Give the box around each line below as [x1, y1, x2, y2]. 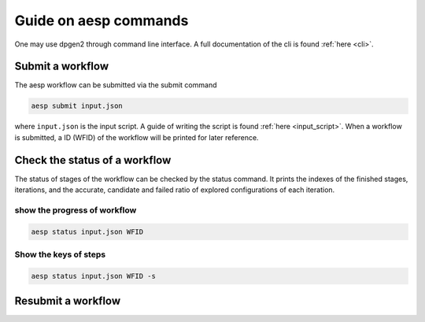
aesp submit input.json [31, 102, 124, 110]
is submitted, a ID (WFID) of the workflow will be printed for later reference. [14, 132, 259, 142]
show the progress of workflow [14, 205, 137, 216]
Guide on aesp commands [14, 12, 189, 29]
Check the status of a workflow [14, 154, 172, 167]
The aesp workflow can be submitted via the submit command [14, 80, 217, 90]
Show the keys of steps [14, 249, 106, 260]
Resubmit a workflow [14, 294, 121, 308]
